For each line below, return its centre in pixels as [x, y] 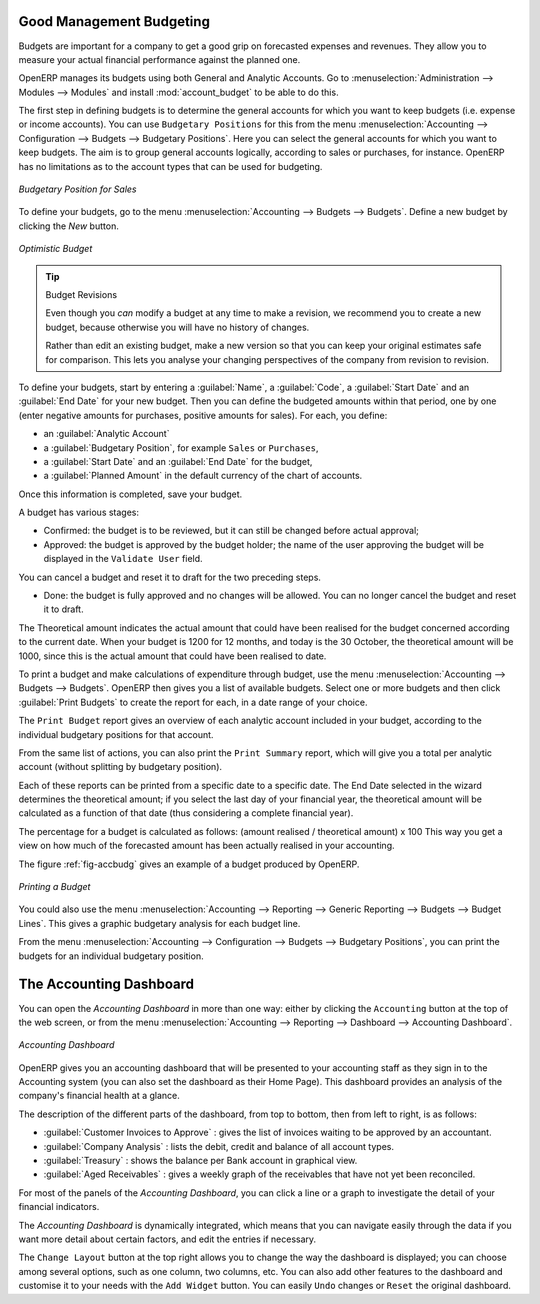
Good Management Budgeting [114, 21]
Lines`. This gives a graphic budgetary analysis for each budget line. [159, 923]
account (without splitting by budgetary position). [120, 767]
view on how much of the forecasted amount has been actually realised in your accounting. [206, 846]
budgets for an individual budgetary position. [111, 956]
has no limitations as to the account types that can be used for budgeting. [170, 166]
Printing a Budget [54, 887]
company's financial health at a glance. [99, 1096]
